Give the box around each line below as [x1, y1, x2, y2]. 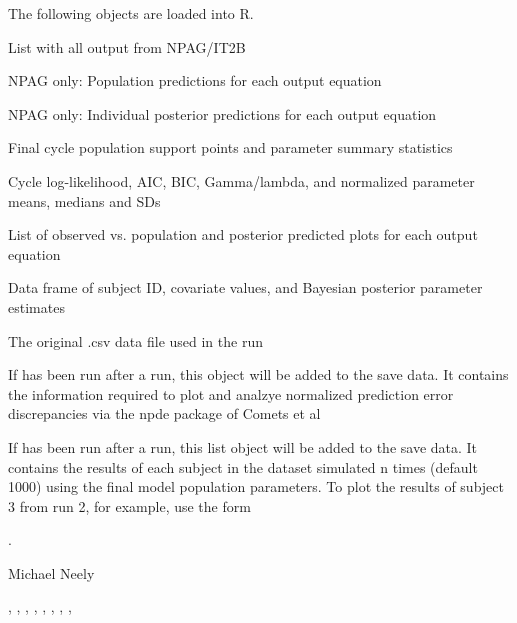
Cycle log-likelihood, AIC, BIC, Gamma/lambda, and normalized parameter [8, 170, 475, 191]
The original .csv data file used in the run [8, 330, 263, 351]
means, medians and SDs [8, 190, 161, 211]
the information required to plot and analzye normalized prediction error [8, 383, 454, 404]
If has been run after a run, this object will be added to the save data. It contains [8, 364, 509, 385]
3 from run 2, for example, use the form [8, 495, 251, 516]
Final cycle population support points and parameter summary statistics [8, 137, 453, 158]
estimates [8, 296, 65, 317]
